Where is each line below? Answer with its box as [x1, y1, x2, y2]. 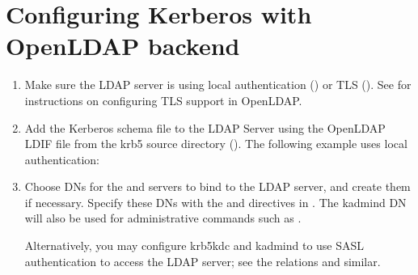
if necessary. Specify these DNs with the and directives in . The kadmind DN [24, 193, 407, 210]
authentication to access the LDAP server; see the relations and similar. [24, 252, 381, 269]
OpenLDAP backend [6, 29, 240, 62]
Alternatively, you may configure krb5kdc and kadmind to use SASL [24, 237, 365, 254]
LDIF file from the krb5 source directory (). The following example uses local [24, 135, 407, 152]
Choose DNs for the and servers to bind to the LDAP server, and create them [24, 178, 411, 195]
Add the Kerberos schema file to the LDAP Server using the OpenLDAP [24, 119, 386, 136]
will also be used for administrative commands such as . [24, 209, 302, 226]
